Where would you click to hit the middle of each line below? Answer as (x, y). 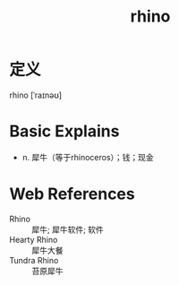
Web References (72, 194)
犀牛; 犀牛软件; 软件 (68, 229)
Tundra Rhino (34, 260)
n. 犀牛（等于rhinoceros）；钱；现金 (88, 157)
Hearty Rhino (34, 239)
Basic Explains (64, 131)
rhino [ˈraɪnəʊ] (36, 95)
